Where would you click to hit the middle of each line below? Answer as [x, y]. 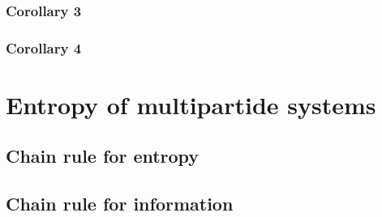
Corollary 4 [44, 47]
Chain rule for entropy [103, 156]
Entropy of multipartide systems [191, 104]
